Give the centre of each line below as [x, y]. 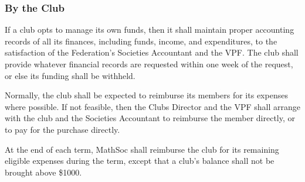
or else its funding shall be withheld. [70, 75]
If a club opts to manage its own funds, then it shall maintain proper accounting [150, 30]
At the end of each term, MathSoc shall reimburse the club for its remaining [142, 149]
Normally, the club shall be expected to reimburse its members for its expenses [146, 95]
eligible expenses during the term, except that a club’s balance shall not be [140, 161]
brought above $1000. [43, 172]
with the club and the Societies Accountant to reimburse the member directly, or [150, 118]
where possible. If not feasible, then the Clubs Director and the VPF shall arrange [153, 106]
